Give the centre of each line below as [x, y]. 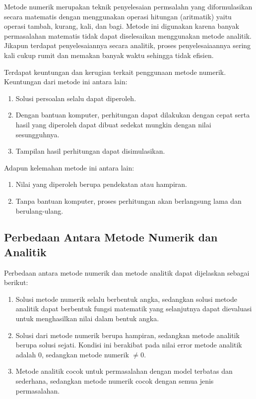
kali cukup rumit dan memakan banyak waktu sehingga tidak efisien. [109, 55]
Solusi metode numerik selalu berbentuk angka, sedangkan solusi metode [126, 299]
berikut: [16, 282]
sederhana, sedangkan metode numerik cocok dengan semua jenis [115, 381]
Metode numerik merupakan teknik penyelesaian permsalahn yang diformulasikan [128, 6]
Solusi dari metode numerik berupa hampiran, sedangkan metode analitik [128, 335]
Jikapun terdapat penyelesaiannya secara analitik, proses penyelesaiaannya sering [128, 45]
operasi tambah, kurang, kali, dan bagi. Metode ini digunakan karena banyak [122, 26]
